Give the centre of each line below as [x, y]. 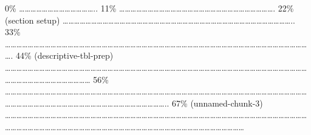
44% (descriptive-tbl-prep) [64, 55]
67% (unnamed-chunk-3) [217, 103]
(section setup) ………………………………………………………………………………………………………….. [150, 20]
